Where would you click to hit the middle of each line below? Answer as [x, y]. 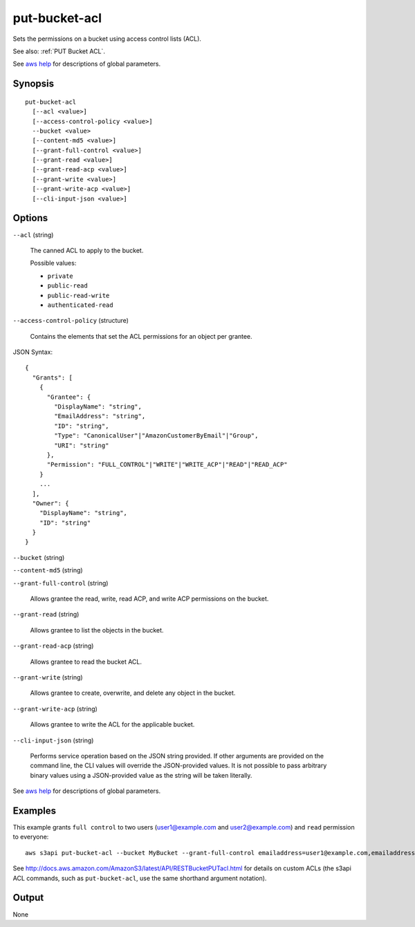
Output [28, 898]
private [61, 276]
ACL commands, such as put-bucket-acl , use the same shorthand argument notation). [140, 878]
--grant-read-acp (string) [53, 646]
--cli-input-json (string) [53, 740]
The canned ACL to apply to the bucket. [87, 250]
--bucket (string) [39, 557]
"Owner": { [50, 503]
